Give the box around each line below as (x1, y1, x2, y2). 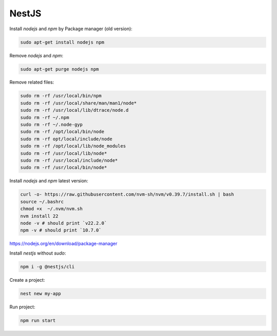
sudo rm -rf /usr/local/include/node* (20, 157, 118, 163)
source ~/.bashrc (20, 199, 64, 204)
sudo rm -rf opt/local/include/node (20, 136, 113, 142)
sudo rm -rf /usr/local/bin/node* (20, 164, 107, 171)
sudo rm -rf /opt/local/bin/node (20, 129, 105, 135)
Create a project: (9, 277, 45, 283)
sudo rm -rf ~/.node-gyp (20, 122, 83, 128)
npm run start (20, 318, 56, 323)
